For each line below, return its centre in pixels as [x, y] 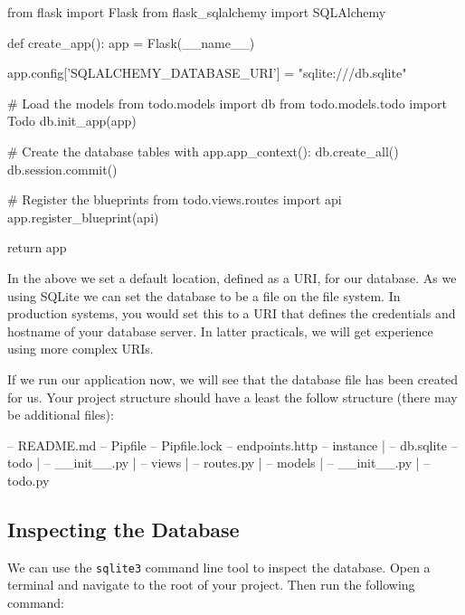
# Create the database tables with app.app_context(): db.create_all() [203, 151]
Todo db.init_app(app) [72, 121]
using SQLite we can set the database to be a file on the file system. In [204, 295]
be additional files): [61, 415]
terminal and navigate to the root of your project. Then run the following [211, 585]
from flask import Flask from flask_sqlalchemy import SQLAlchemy [197, 12]
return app [37, 247]
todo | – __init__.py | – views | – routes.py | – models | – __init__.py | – [219, 463]
